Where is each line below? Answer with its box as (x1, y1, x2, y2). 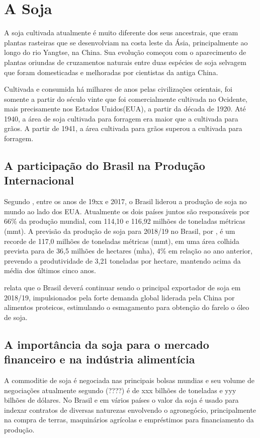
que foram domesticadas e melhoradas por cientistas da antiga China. (4, 67, 218, 77)
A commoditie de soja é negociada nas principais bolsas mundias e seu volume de (4, 374, 254, 385)
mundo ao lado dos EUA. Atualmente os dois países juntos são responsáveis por (4, 206, 250, 216)
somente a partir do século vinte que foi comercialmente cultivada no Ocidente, (4, 93, 248, 104)
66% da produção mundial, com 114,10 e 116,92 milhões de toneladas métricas (4, 216, 245, 226)
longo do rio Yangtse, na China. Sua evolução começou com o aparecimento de (4, 47, 246, 57)
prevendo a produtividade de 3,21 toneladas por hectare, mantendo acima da (4, 255, 241, 266)
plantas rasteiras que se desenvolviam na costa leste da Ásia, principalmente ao (4, 37, 248, 47)
